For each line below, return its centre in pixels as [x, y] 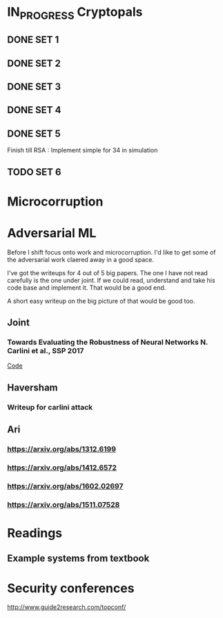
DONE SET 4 [34, 110]
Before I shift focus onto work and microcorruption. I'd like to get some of [111, 252]
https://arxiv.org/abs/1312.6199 [61, 449]
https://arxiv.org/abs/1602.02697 [65, 486]
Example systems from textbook [78, 558]
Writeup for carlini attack [50, 407]
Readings [35, 533]
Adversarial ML [52, 233]
